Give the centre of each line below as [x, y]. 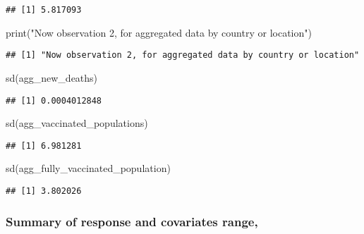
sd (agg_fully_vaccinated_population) [88, 168]
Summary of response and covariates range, [132, 221]
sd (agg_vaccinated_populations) [77, 123]
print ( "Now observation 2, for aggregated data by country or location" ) [159, 32]
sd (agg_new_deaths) [52, 77]
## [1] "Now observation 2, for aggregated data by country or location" [183, 55]
